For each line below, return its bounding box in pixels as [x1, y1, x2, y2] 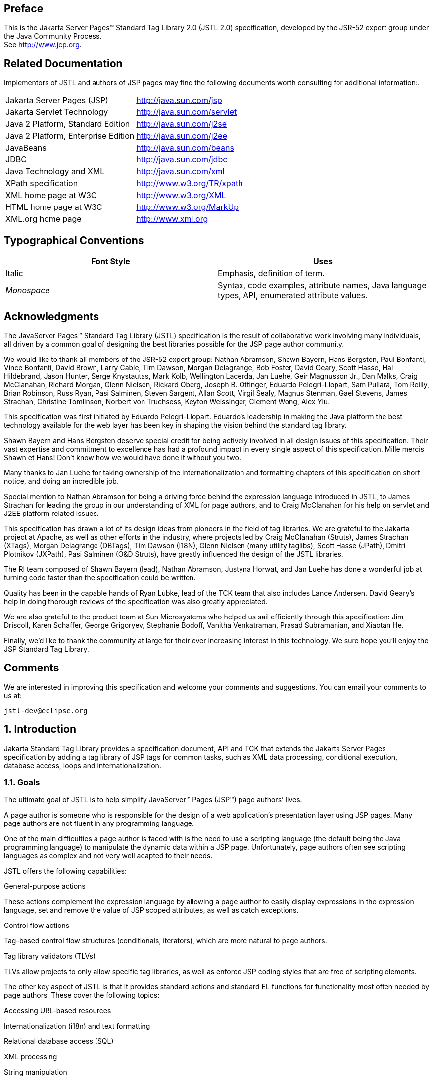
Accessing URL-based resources [4, 1006, 111, 1015]
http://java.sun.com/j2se [136, 119, 227, 129]
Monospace [5, 285, 50, 296]
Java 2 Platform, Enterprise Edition [5, 131, 135, 141]
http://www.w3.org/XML [136, 190, 226, 201]
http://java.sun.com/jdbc [136, 154, 228, 165]
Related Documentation [4, 57, 123, 70]
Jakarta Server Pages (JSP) [5, 95, 108, 105]
